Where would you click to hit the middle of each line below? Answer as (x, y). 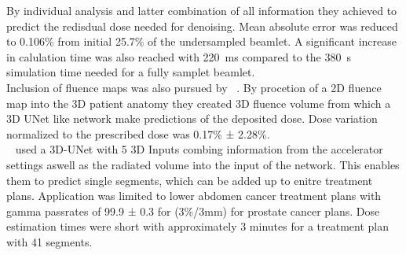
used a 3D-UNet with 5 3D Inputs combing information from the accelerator (199, 149)
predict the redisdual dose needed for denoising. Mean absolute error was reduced (202, 26)
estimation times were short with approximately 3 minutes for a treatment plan (198, 226)
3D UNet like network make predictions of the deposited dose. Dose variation (192, 118)
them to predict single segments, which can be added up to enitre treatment (190, 180)
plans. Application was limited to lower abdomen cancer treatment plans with (194, 196)
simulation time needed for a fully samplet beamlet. (131, 72)
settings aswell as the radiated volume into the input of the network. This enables (203, 164)
